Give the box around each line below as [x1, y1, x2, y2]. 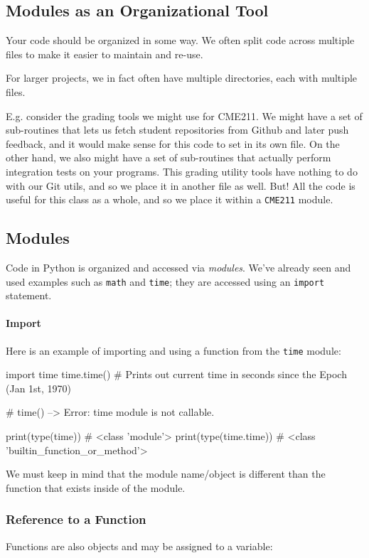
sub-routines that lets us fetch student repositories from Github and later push [6, 122, 349, 137]
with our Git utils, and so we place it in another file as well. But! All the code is [6, 178, 355, 193]
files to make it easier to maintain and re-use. [6, 46, 203, 61]
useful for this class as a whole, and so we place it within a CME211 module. [6, 192, 333, 207]
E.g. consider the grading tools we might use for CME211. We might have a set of [6, 108, 363, 123]
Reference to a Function [6, 510, 146, 528]
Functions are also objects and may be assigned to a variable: [6, 538, 273, 553]
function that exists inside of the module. [6, 480, 186, 495]
